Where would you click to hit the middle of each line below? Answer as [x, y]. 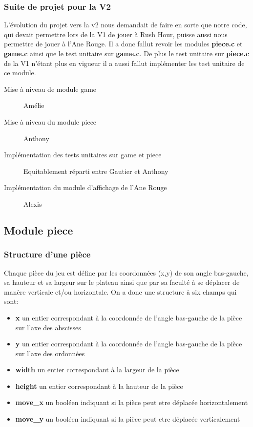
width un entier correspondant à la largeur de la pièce [97, 370]
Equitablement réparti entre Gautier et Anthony [96, 171]
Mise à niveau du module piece [50, 121]
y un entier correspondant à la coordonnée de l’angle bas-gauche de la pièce [129, 344]
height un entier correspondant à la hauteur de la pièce [99, 386]
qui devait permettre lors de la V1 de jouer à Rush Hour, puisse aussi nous [116, 34]
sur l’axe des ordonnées [50, 353]
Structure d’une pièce [47, 254]
